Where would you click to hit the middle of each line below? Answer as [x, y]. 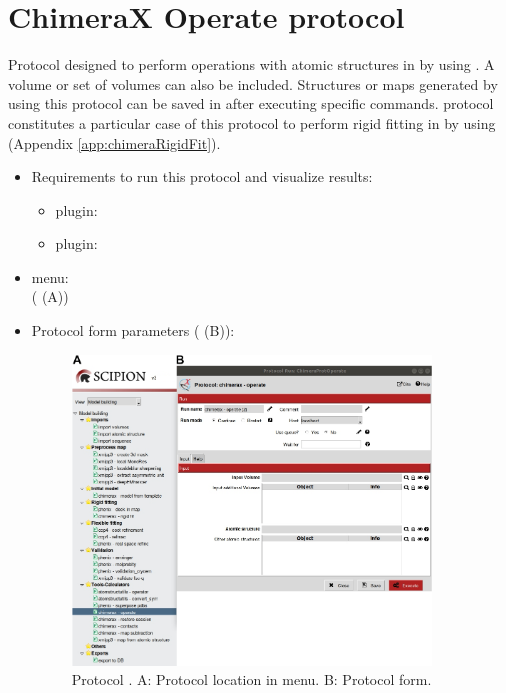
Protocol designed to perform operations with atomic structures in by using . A [251, 64]
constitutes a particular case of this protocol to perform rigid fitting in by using [252, 122]
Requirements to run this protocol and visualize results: [202, 176]
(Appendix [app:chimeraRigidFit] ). [114, 142]
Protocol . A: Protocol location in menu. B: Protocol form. [251, 679]
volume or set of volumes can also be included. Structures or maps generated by [253, 83]
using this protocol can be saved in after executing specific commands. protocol [251, 103]
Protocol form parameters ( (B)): [133, 330]
